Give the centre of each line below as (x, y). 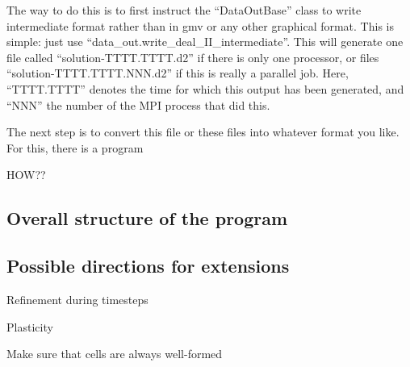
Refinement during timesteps (77, 299)
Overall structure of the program (147, 218)
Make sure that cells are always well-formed (115, 354)
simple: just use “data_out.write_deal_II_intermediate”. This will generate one (205, 42)
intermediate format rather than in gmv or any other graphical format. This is (200, 25)
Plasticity (30, 326)
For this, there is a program (75, 147)
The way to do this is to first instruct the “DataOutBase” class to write (184, 10)
